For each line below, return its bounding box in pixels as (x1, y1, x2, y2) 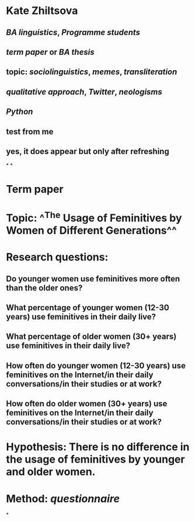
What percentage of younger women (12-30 (6, 303, 169, 313)
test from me (6, 127, 54, 137)
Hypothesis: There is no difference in (6, 440, 190, 454)
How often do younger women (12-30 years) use (6, 360, 186, 370)
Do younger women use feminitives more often (6, 273, 180, 284)
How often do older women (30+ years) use (6, 399, 168, 409)
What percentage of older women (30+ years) (6, 332, 177, 342)
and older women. (6, 466, 96, 478)
